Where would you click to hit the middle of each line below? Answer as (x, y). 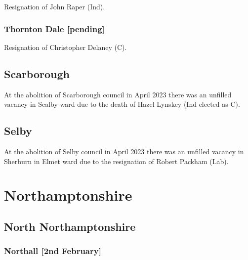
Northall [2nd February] (53, 251)
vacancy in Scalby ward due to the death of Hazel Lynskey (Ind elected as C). (122, 104)
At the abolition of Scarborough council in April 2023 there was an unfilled (118, 94)
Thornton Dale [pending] (54, 28)
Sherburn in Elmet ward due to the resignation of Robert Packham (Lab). (116, 161)
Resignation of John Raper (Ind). (55, 6)
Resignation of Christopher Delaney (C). (65, 47)
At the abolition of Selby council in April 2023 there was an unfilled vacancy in (124, 151)
